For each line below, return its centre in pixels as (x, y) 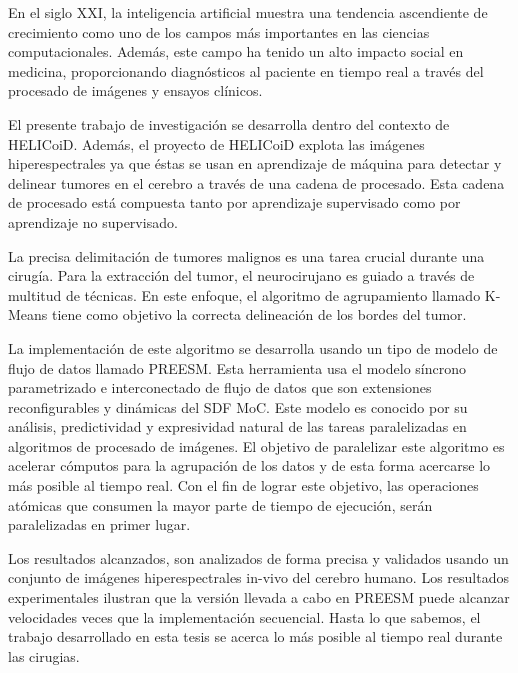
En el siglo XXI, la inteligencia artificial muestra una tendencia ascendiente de (248, 12)
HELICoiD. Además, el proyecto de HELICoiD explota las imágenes (216, 143)
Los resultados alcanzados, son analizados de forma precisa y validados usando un (258, 557)
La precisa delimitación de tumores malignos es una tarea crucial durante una (246, 255)
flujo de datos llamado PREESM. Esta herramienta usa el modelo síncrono (237, 367)
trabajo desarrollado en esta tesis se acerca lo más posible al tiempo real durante (255, 636)
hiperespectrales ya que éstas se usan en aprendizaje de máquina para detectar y (255, 163)
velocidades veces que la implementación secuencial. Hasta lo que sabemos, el (244, 616)
